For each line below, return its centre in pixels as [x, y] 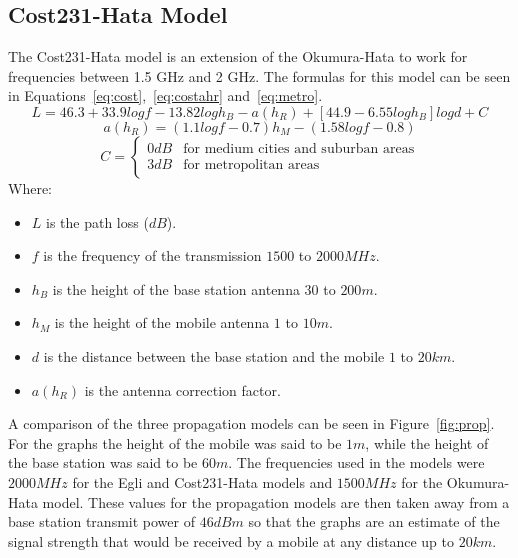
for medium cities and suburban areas [299, 148]
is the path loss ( [97, 221]
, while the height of [427, 442]
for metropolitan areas [251, 165]
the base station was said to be [103, 462]
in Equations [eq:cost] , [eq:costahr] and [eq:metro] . [165, 95]
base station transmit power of [101, 521]
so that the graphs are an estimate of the [374, 521]
